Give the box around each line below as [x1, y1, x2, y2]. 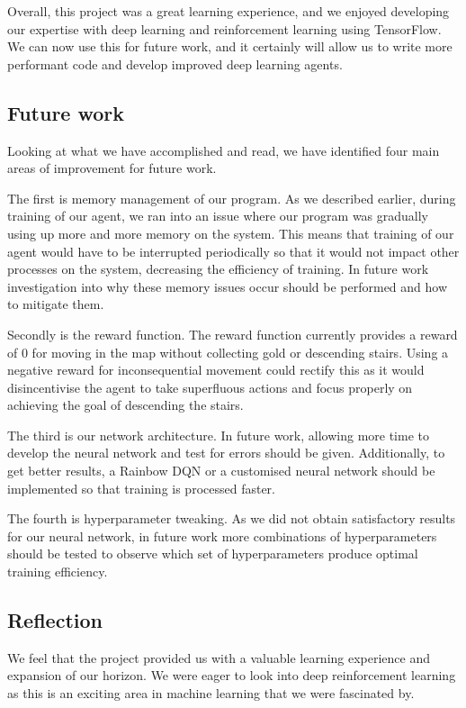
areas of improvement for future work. [7, 159, 217, 177]
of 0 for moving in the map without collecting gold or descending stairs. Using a [7, 342, 449, 361]
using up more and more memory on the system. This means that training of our [7, 223, 454, 242]
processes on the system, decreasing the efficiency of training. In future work [7, 259, 429, 278]
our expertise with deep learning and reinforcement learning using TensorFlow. [7, 19, 442, 38]
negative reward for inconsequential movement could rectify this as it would [7, 360, 425, 379]
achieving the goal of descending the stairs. [7, 395, 244, 414]
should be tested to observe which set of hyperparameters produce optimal [7, 544, 418, 563]
